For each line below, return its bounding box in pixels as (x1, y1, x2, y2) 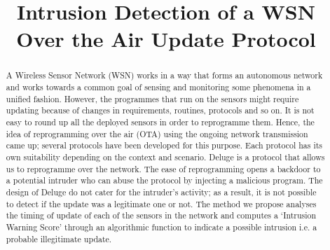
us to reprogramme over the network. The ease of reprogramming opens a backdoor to (6, 162, 321, 174)
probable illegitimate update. (6, 232, 112, 244)
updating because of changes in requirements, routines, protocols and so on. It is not (6, 104, 315, 116)
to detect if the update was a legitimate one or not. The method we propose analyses (6, 197, 317, 209)
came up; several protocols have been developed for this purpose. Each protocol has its (6, 139, 323, 151)
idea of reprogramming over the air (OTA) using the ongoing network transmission (6, 127, 308, 139)
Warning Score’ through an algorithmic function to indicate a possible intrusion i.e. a (6, 221, 317, 232)
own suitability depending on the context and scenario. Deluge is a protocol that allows (6, 151, 325, 162)
